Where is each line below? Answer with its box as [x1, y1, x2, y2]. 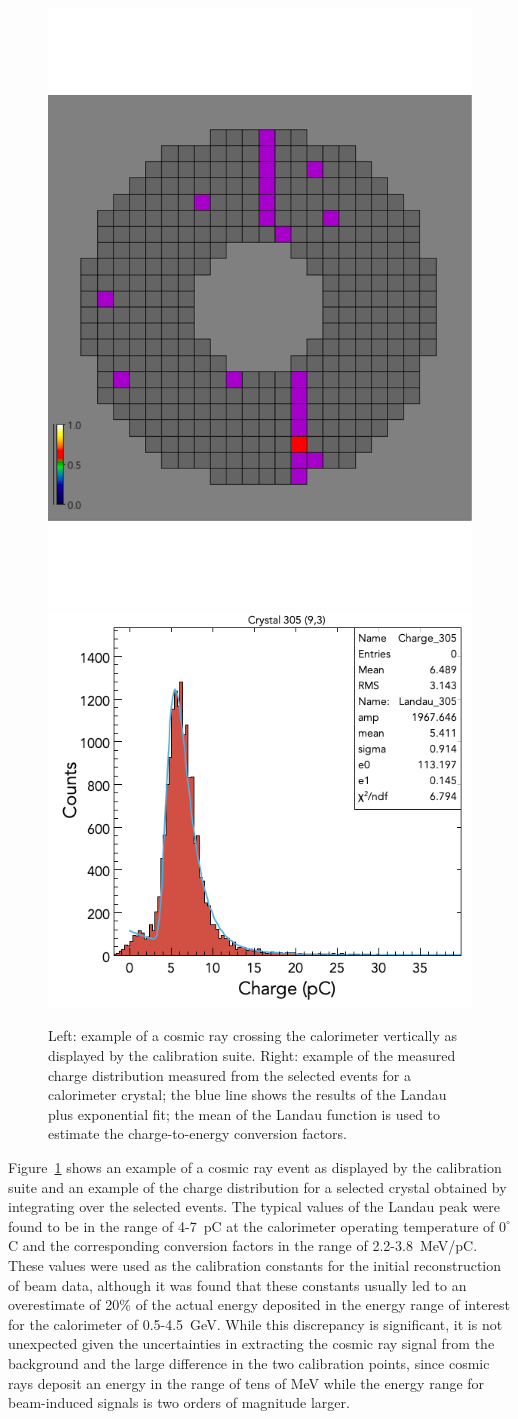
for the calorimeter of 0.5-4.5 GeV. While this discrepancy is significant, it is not [8, 1313, 503, 1334]
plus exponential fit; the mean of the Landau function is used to [48, 1103, 441, 1124]
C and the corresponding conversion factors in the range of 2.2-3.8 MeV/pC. [8, 1235, 478, 1256]
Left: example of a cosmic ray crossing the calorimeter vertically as [48, 1025, 457, 1046]
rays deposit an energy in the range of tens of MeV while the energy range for [8, 1372, 485, 1393]
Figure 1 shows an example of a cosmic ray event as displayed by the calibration [8, 1157, 502, 1177]
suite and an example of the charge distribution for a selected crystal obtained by [8, 1176, 507, 1197]
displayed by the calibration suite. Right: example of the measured [48, 1045, 456, 1066]
